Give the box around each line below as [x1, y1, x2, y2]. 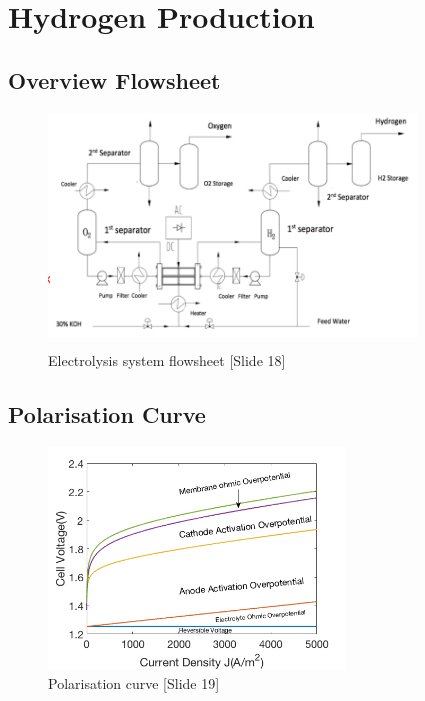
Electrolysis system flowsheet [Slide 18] [48, 349, 286, 370]
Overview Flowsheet [8, 64, 221, 95]
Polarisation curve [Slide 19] [48, 672, 220, 693]
